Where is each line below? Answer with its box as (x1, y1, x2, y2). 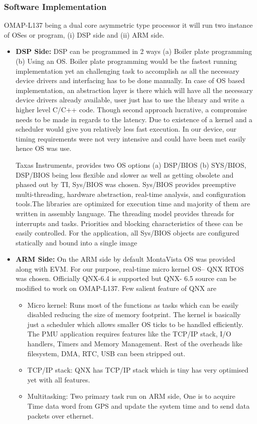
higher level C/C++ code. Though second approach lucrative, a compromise (15, 104, 247, 114)
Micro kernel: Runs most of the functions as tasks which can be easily (27, 299, 239, 310)
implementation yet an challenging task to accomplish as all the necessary (15, 65, 240, 76)
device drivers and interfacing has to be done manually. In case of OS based (15, 75, 245, 86)
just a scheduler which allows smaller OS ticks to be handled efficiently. (27, 319, 244, 329)
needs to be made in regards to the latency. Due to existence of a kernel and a (15, 114, 253, 124)
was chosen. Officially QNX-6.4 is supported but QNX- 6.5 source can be (15, 273, 237, 283)
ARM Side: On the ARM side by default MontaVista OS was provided (15, 254, 235, 264)
